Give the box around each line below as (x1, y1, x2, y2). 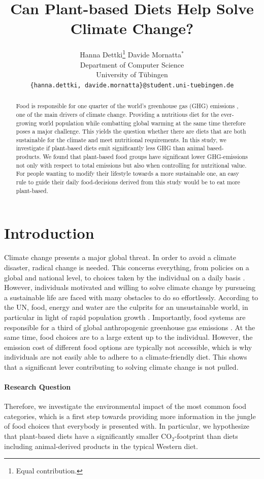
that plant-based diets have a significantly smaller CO (4, 431, 172, 441)
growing (16, 118, 37, 127)
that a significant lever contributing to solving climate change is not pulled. (4, 361, 239, 372)
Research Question (4, 381, 71, 392)
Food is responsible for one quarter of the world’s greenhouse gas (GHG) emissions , (16, 102, 239, 110)
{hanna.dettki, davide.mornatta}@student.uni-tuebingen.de (30, 81, 234, 89)
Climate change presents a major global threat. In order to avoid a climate (4, 252, 236, 263)
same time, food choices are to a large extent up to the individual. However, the (4, 332, 253, 342)
